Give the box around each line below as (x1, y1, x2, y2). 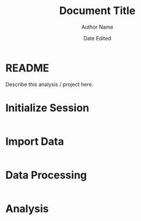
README (5, 61, 50, 74)
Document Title (59, 4, 136, 18)
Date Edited (83, 34, 112, 42)
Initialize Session (5, 101, 90, 115)
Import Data (5, 134, 65, 148)
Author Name (81, 23, 114, 30)
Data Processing (5, 168, 87, 182)
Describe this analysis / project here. (5, 81, 94, 88)
